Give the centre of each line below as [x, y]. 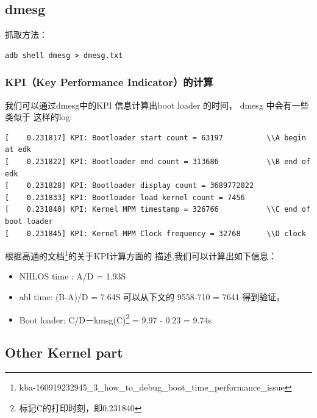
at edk [18, 150]
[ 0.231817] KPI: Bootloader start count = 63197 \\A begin [155, 138]
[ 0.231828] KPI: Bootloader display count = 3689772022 [130, 186]
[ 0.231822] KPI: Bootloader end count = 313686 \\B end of [158, 161]
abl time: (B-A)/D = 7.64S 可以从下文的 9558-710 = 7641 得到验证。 [152, 296]
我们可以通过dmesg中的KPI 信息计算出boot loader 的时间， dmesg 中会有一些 [157, 105]
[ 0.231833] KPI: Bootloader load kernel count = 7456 [125, 197]
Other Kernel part [64, 352]
